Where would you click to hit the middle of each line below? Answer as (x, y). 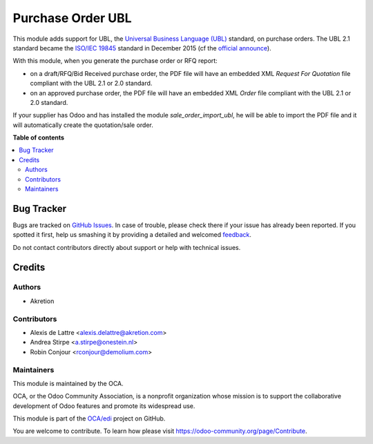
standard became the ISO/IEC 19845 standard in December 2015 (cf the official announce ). (142, 48)
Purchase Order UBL (72, 18)
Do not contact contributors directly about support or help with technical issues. (127, 247)
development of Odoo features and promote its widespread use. (104, 406)
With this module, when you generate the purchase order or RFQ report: (115, 61)
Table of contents (39, 137)
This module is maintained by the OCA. (68, 383)
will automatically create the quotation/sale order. (83, 125)
